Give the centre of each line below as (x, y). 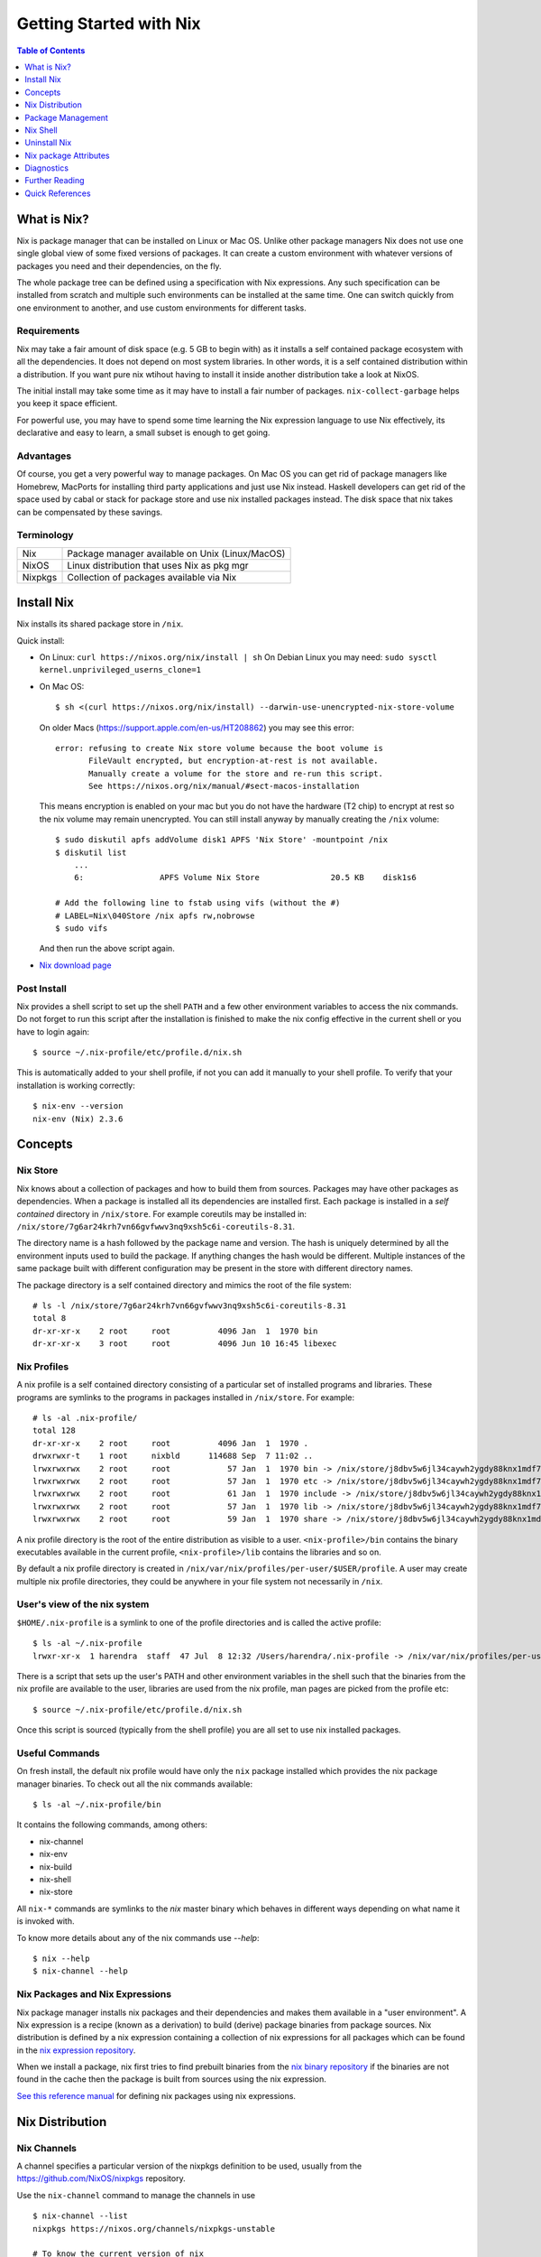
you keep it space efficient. (67, 404)
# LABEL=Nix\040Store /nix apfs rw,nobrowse (156, 915)
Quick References (58, 193)
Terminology (45, 535)
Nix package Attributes (67, 155)
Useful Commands (59, 1753)
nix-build (55, 1867)
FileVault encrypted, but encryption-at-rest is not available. (234, 761)
